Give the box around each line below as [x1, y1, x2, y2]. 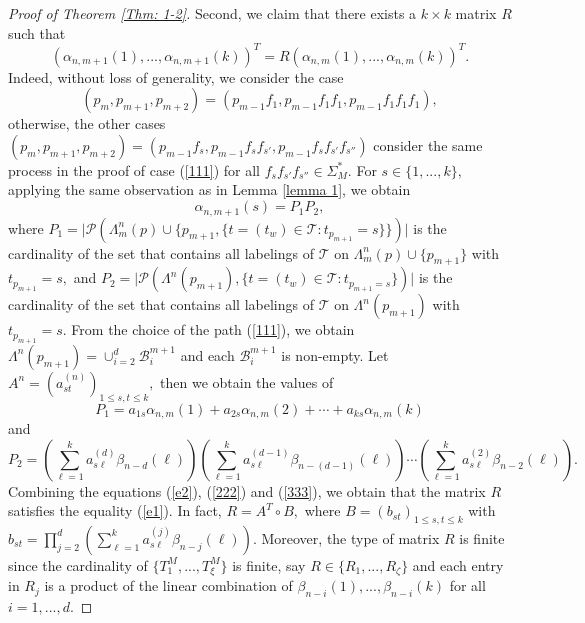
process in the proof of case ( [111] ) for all [8, 159, 260, 180]
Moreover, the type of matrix [261, 527, 440, 548]
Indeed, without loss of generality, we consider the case [8, 66, 344, 87]
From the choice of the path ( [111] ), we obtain [71, 319, 355, 340]
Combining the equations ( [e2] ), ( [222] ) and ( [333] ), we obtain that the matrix [8, 480, 486, 501]
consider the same [373, 134, 483, 155]
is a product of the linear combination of [44, 575, 293, 596]
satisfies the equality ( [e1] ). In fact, [8, 500, 222, 521]
